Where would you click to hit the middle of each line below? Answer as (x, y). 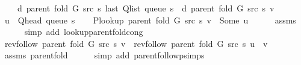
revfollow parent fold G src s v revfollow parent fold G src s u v (136, 43)
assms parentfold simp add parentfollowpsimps (104, 55)
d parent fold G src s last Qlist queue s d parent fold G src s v (146, 8)
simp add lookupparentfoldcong (84, 32)
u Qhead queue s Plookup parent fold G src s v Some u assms (150, 20)
